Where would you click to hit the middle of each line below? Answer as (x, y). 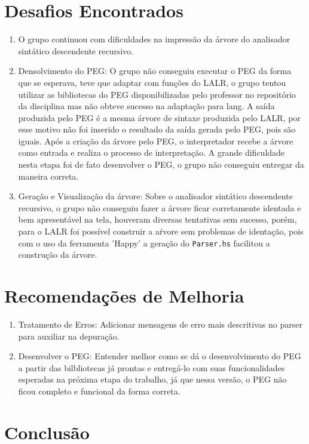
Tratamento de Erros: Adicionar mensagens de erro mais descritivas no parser (160, 324)
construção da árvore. (58, 255)
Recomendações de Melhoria (124, 296)
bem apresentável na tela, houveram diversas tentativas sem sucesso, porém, (157, 219)
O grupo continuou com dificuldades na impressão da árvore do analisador (154, 39)
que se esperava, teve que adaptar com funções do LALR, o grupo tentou (152, 82)
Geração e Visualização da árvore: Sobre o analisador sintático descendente (155, 196)
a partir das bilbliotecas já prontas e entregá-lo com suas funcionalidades (152, 367)
